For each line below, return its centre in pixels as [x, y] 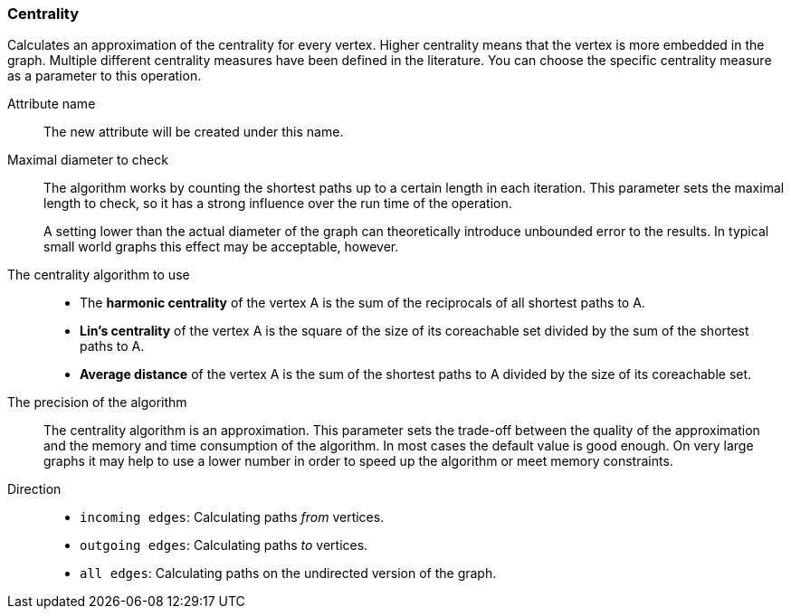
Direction [34, 489]
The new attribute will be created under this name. [194, 132]
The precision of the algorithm [97, 403]
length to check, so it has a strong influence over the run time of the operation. [278, 204]
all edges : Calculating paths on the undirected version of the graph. [288, 573]
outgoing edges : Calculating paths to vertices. [224, 545]
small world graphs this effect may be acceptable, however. [221, 247]
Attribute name [52, 104]
